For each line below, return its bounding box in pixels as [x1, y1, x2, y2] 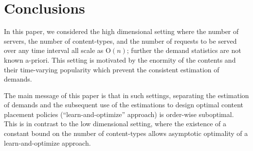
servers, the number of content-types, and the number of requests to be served [4, 35, 237, 46]
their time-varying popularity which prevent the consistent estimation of [4, 64, 219, 74]
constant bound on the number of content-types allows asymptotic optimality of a [4, 128, 248, 138]
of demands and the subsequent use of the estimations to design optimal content [4, 100, 244, 110]
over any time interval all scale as [4, 45, 104, 55]
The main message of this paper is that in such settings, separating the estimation [4, 90, 249, 100]
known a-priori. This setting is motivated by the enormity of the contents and [4, 54, 236, 65]
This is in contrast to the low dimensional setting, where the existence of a [4, 118, 227, 129]
